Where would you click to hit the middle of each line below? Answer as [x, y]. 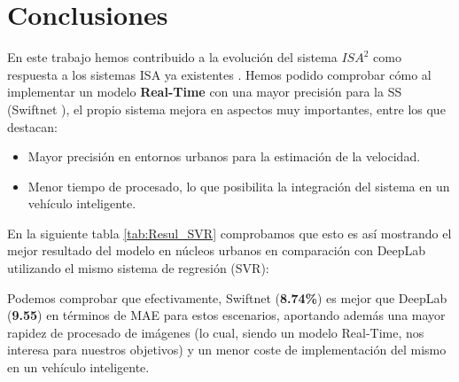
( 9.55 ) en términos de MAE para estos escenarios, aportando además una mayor [226, 315]
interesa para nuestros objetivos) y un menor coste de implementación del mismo [227, 350]
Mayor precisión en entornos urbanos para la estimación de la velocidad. [224, 156]
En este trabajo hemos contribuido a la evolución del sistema [172, 57]
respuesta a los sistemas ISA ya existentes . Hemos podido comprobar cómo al [219, 74]
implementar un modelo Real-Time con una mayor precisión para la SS [205, 92]
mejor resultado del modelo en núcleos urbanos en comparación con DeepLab [217, 250]
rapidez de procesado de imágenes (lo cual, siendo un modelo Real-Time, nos [216, 332]
